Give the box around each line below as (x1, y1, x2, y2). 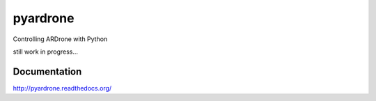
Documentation (13, 65, 82, 77)
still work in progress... (13, 47, 79, 56)
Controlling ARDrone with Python (13, 35, 108, 43)
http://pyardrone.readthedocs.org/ (13, 84, 112, 92)
